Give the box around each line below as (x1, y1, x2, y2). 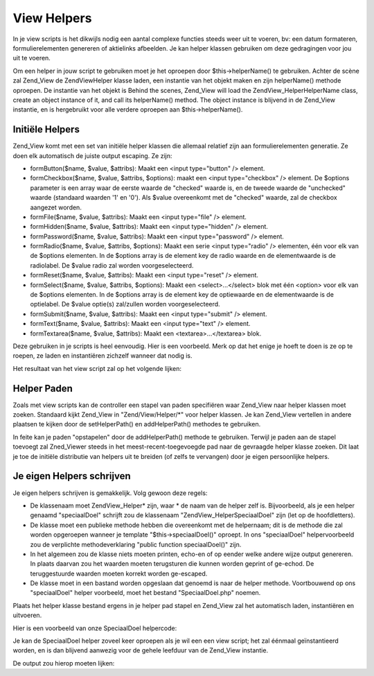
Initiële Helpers (12, 123, 80, 135)
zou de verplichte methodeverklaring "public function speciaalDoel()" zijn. (30, 540, 242, 548)
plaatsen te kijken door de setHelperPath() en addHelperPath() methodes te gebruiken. (12, 420, 261, 428)
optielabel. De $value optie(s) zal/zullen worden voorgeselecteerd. (30, 300, 221, 309)
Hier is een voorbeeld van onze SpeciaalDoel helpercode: (12, 624, 177, 632)
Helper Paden (12, 382, 73, 395)
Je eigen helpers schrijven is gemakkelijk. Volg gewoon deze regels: (12, 489, 208, 497)
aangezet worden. (30, 203, 82, 211)
